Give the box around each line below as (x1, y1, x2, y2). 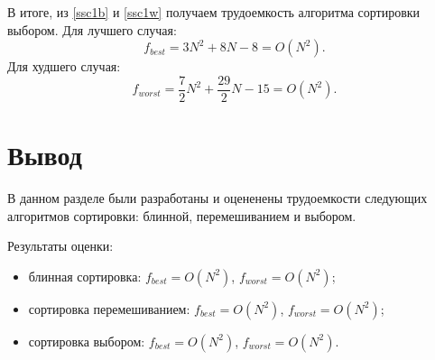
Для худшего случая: (7, 57, 121, 76)
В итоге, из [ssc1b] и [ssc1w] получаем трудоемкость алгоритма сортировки (7, 3, 421, 21)
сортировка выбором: (28, 331, 145, 350)
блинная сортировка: (28, 266, 142, 285)
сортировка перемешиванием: (28, 299, 190, 318)
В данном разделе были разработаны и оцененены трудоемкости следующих (7, 188, 428, 207)
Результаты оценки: (7, 236, 114, 255)
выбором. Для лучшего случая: (7, 20, 177, 39)
